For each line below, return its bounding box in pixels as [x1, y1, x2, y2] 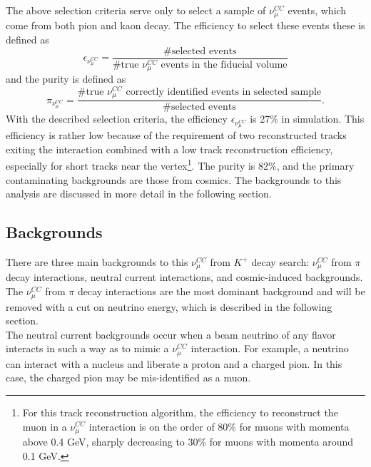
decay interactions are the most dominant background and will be [77, 284, 365, 299]
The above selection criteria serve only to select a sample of [6, 3, 266, 17]
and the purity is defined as [6, 71, 126, 86]
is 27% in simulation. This [250, 111, 365, 126]
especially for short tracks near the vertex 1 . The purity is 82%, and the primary [6, 156, 355, 173]
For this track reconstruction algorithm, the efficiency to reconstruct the [22, 404, 338, 419]
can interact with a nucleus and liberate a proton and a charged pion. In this [6, 356, 342, 371]
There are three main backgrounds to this [6, 255, 188, 269]
